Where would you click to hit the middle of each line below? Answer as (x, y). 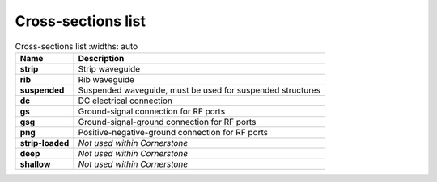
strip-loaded (45, 143)
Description (101, 58)
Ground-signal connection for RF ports (152, 111)
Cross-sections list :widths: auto (76, 46)
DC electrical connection (125, 101)
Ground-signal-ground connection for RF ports (167, 122)
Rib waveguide (106, 79)
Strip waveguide (109, 68)
